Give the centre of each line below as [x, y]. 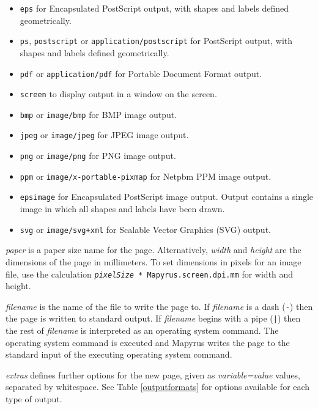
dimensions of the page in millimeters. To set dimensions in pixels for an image [153, 261]
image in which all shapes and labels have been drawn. [122, 209]
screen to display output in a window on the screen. [118, 94]
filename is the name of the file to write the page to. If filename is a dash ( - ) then [159, 306]
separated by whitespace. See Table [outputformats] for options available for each [158, 387]
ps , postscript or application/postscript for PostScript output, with [156, 41]
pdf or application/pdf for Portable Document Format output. [141, 73]
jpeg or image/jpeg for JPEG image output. [104, 135]
